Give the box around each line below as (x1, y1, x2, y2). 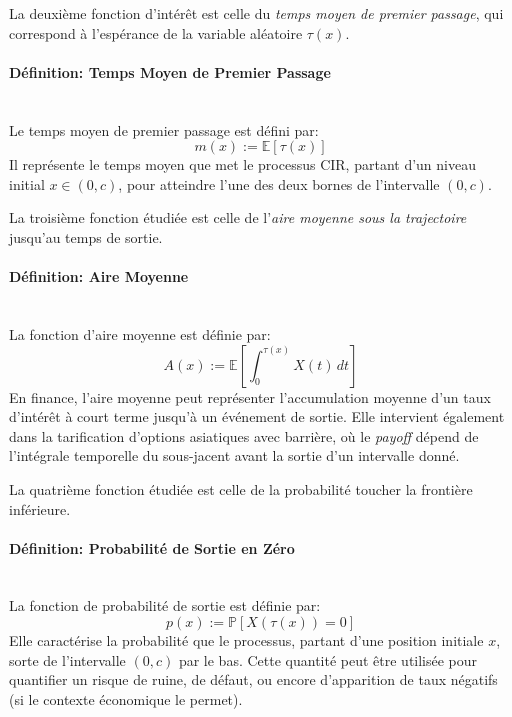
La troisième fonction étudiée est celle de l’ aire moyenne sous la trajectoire (9, 207, 467, 228)
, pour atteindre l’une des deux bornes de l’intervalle (118, 173, 440, 194)
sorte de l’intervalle (9, 649, 126, 670)
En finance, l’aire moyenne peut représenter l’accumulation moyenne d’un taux (9, 386, 491, 407)
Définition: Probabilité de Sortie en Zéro (9, 537, 295, 558)
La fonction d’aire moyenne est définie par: (9, 323, 271, 344)
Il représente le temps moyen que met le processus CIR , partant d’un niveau (9, 154, 476, 175)
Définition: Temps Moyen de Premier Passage (9, 61, 331, 82)
